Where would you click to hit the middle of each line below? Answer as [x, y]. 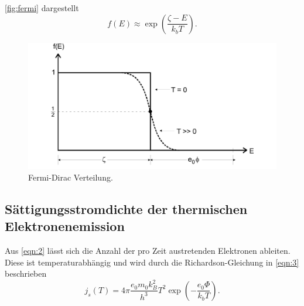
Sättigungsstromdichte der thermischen [126, 208]
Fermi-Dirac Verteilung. [71, 177]
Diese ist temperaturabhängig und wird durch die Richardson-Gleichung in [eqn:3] [152, 262]
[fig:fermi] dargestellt [42, 8]
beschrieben [26, 273]
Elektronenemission [65, 226]
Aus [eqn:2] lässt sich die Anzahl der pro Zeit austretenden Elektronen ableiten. [148, 251]
